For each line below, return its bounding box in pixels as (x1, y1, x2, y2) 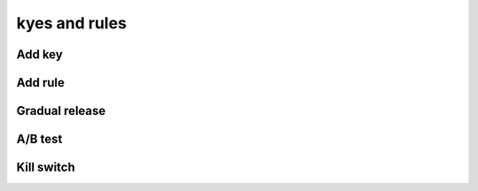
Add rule (16, 75, 66, 90)
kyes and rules (16, 13, 127, 33)
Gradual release (16, 103, 106, 118)
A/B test (16, 132, 63, 147)
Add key (16, 47, 64, 62)
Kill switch (16, 160, 75, 175)
